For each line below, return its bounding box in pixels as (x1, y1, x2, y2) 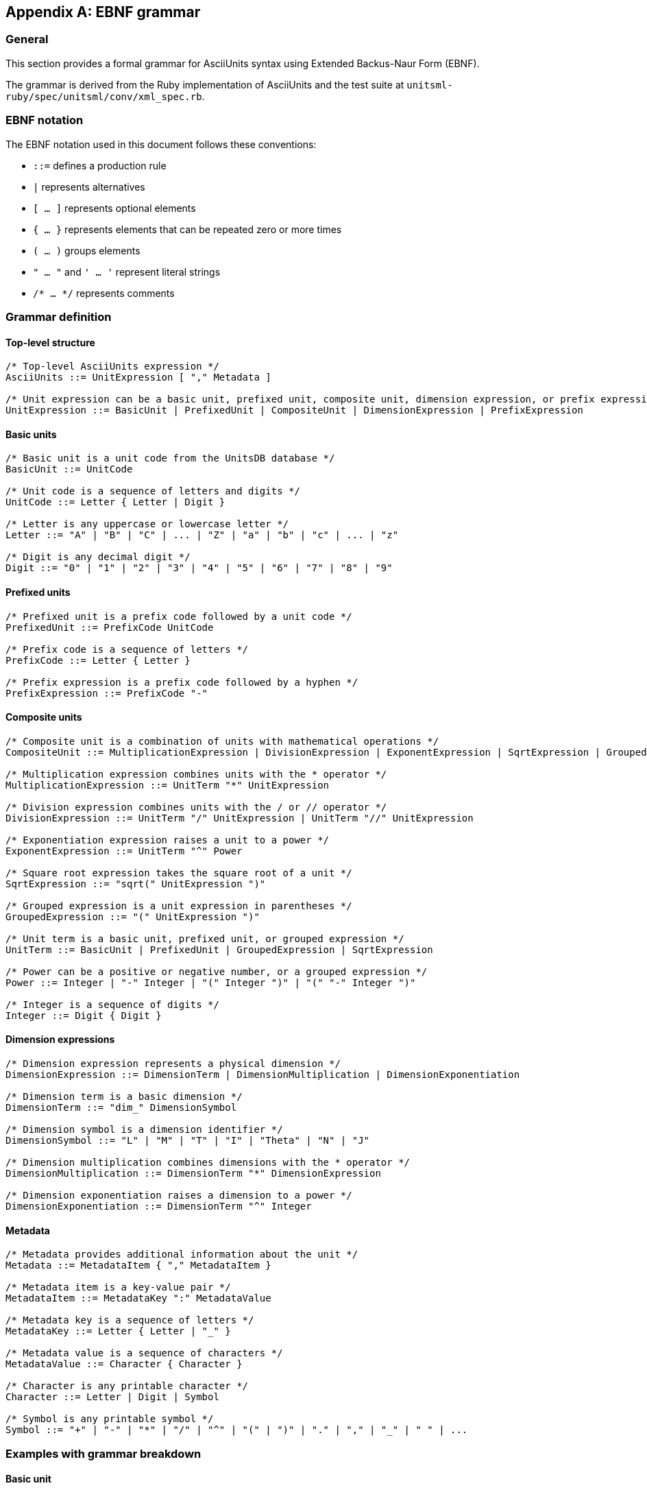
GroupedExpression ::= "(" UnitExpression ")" (5, 911, 260, 922)
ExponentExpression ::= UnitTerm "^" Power (5, 845, 243, 856)
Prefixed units (5, 586, 71, 598)
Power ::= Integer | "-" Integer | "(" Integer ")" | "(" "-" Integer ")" (5, 976, 416, 988)
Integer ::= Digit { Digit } (5, 1009, 162, 1021)
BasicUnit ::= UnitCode (5, 464, 133, 475)
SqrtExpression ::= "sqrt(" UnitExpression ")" (5, 878, 266, 889)
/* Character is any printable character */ (5, 1380, 249, 1392)
